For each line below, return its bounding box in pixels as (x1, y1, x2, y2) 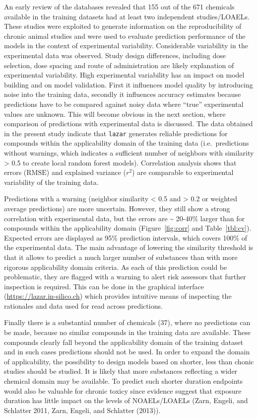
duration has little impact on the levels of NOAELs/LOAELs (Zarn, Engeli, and (4, 395, 248, 406)
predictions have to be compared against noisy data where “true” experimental (4, 98, 244, 109)
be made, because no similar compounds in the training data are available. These (4, 327, 251, 337)
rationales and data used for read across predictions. (4, 300, 163, 311)
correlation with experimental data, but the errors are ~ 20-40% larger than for (4, 213, 245, 223)
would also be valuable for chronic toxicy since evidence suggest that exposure (4, 385, 242, 396)
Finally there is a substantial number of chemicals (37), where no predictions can (4, 317, 251, 328)
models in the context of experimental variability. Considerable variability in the (4, 40, 248, 51)
